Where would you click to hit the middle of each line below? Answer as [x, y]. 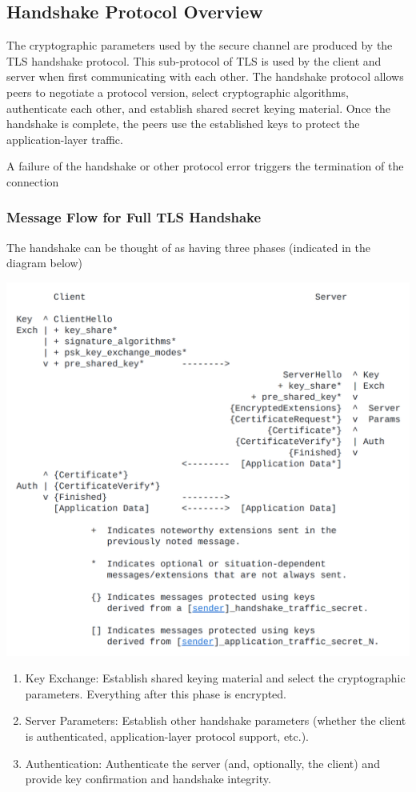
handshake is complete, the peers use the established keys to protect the [183, 124]
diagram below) [44, 263]
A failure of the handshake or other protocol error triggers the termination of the [205, 166]
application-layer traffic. [65, 139]
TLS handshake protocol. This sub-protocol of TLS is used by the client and [194, 60]
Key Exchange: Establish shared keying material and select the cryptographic [215, 678]
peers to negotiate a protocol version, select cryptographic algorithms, [178, 92]
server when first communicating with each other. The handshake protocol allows [205, 76]
